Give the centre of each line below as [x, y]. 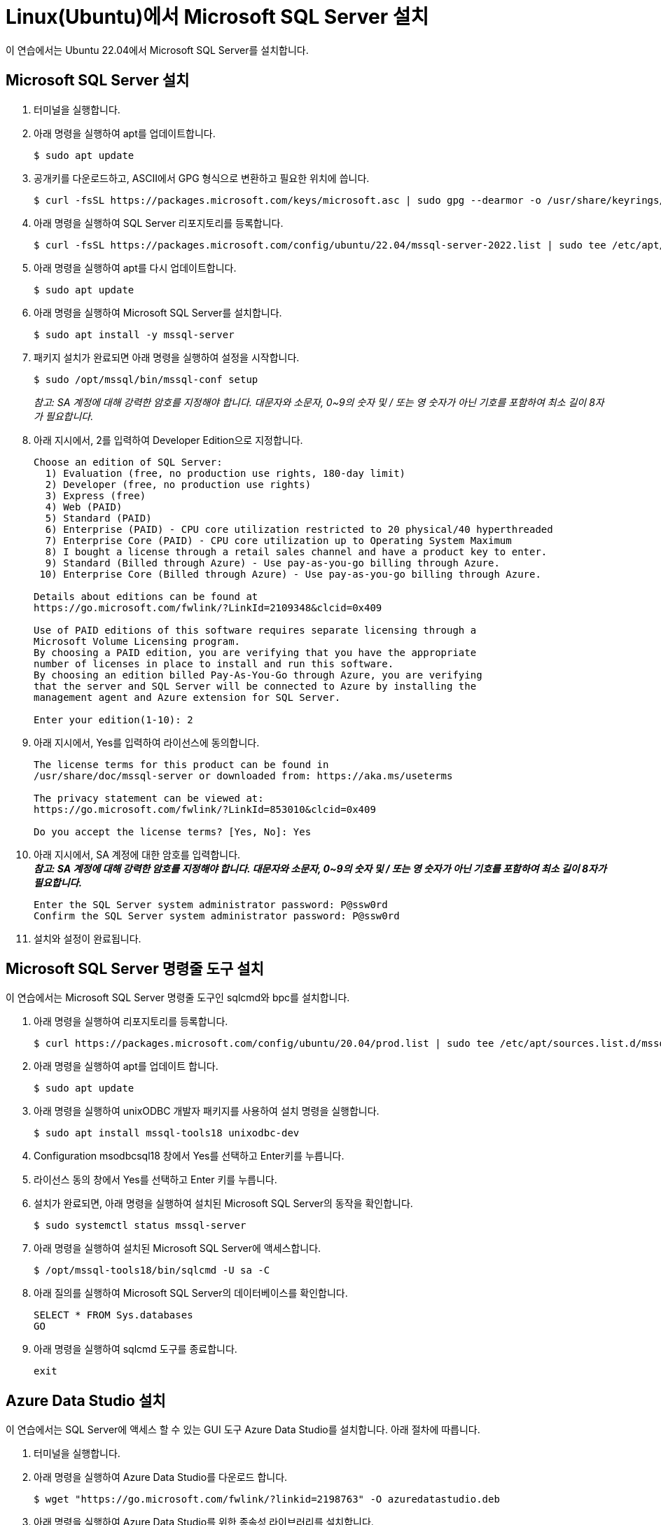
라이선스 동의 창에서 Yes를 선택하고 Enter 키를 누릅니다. [155, 1180]
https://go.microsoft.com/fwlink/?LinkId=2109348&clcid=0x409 [208, 607]
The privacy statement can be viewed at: [149, 798]
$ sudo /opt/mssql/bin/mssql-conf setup [146, 379]
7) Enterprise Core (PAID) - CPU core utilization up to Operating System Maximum [278, 540]
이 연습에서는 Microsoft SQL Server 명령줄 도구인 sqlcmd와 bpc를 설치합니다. [178, 998]
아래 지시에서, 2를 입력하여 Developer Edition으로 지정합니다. [168, 440]
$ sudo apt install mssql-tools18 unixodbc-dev [167, 1133]
